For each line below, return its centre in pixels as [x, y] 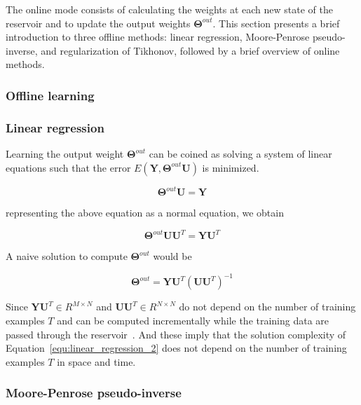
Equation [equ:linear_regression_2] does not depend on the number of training [176, 348]
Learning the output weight [65, 154]
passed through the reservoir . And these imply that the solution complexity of [176, 334]
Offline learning [50, 95]
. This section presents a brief [276, 23]
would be [172, 256]
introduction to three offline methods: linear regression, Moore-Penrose [158, 37]
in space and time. [96, 361]
